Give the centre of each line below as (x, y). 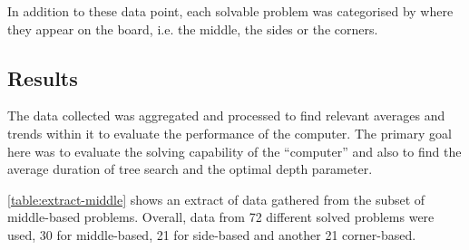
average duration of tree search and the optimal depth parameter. (190, 169)
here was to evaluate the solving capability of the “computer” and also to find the (234, 151)
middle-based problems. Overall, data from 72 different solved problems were (221, 217)
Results (43, 77)
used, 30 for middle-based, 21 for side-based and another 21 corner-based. (212, 234)
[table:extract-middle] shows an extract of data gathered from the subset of (216, 199)
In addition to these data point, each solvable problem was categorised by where (230, 11)
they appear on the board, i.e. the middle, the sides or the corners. (193, 29)
